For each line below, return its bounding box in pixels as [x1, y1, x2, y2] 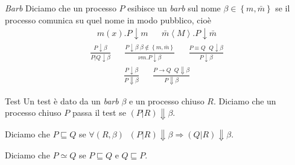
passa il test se [72, 106, 126, 119]
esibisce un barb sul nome [127, 2, 221, 14]
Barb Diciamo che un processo [5, 2, 116, 14]
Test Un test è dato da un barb [5, 94, 119, 107]
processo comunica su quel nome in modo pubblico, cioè [5, 13, 212, 26]
